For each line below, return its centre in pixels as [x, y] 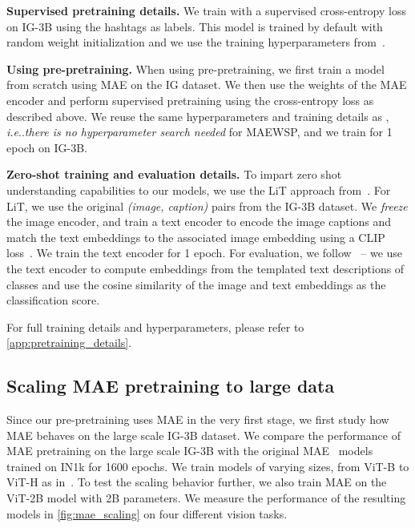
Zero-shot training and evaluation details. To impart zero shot [174, 174]
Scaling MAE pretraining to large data [171, 386]
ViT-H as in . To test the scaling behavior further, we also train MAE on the [197, 482]
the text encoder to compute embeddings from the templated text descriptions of [205, 268]
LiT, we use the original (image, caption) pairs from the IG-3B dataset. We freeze [207, 206]
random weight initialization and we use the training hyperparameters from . [196, 42]
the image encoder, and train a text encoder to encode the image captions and [199, 222]
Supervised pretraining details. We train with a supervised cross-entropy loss [206, 10]
